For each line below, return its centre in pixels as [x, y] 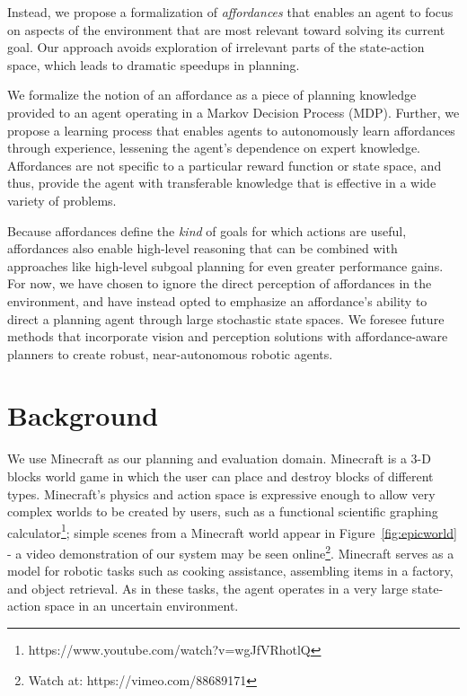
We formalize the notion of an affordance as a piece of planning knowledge [212, 95]
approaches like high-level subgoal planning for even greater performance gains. [225, 265]
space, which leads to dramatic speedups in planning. [154, 64]
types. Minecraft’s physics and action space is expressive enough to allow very [221, 493]
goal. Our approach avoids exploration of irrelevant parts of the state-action [216, 47]
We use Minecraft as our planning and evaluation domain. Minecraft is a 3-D [219, 458]
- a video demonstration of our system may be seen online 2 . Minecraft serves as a [231, 552]
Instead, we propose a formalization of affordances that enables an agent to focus [230, 12]
